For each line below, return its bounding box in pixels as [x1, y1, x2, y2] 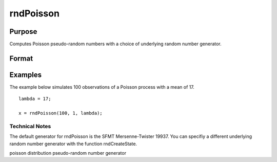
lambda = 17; [18, 96, 51, 102]
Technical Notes [9, 123, 51, 130]
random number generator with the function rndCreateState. [9, 140, 137, 147]
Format [9, 54, 33, 63]
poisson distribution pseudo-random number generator [9, 150, 127, 156]
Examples [9, 70, 42, 79]
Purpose [9, 27, 37, 36]
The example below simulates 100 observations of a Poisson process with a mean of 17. [9, 84, 194, 90]
